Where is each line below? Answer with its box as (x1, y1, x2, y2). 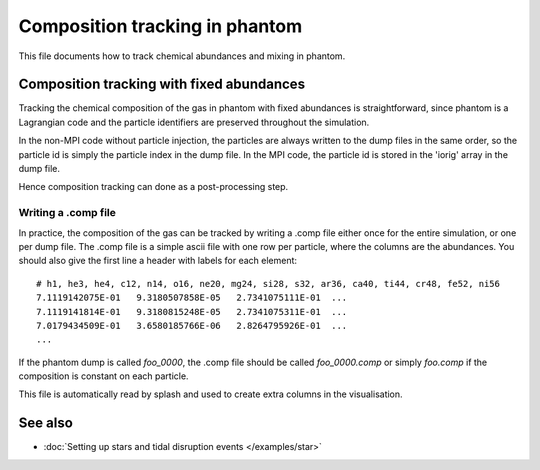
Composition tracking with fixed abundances (18, 76, 305, 93)
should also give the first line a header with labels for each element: (18, 255, 298, 267)
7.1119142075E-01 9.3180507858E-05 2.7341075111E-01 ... (36, 292, 348, 304)
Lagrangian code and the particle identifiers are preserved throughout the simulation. (18, 116, 370, 128)
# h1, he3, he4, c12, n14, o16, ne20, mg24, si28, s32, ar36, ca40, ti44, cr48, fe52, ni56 (36, 278, 500, 289)
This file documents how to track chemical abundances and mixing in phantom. (18, 50, 346, 62)
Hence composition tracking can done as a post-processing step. (18, 181, 289, 193)
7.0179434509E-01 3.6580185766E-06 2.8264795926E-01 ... (36, 320, 348, 331)
